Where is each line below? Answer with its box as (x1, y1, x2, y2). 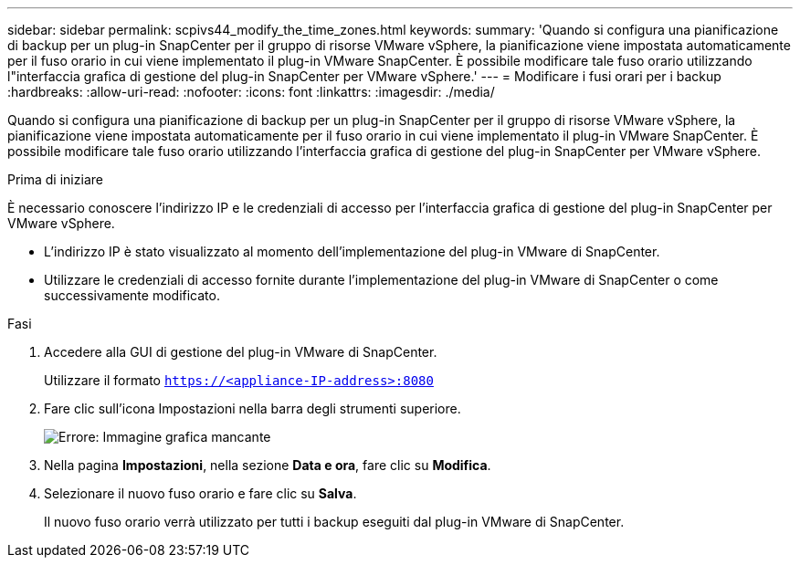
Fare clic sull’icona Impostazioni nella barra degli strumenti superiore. (44, 401, 461, 416)
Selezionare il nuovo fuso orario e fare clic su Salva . (44, 486, 357, 501)
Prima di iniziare (7, 172, 103, 187)
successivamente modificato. (44, 288, 220, 303)
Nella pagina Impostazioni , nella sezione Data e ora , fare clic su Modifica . (44, 457, 491, 473)
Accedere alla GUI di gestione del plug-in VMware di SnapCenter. (44, 344, 437, 360)
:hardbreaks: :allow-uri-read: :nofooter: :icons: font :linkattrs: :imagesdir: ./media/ (7, 84, 495, 99)
